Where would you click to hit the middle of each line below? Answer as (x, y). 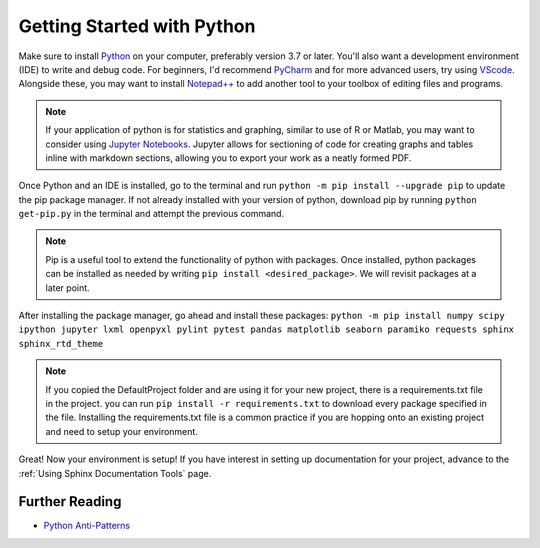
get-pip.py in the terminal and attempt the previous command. (151, 214)
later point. (67, 287)
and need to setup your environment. (122, 431)
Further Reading (70, 501)
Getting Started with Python (137, 26)
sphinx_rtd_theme (61, 343)
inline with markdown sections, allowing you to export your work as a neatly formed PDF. (228, 157)
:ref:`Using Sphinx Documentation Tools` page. (115, 473)
